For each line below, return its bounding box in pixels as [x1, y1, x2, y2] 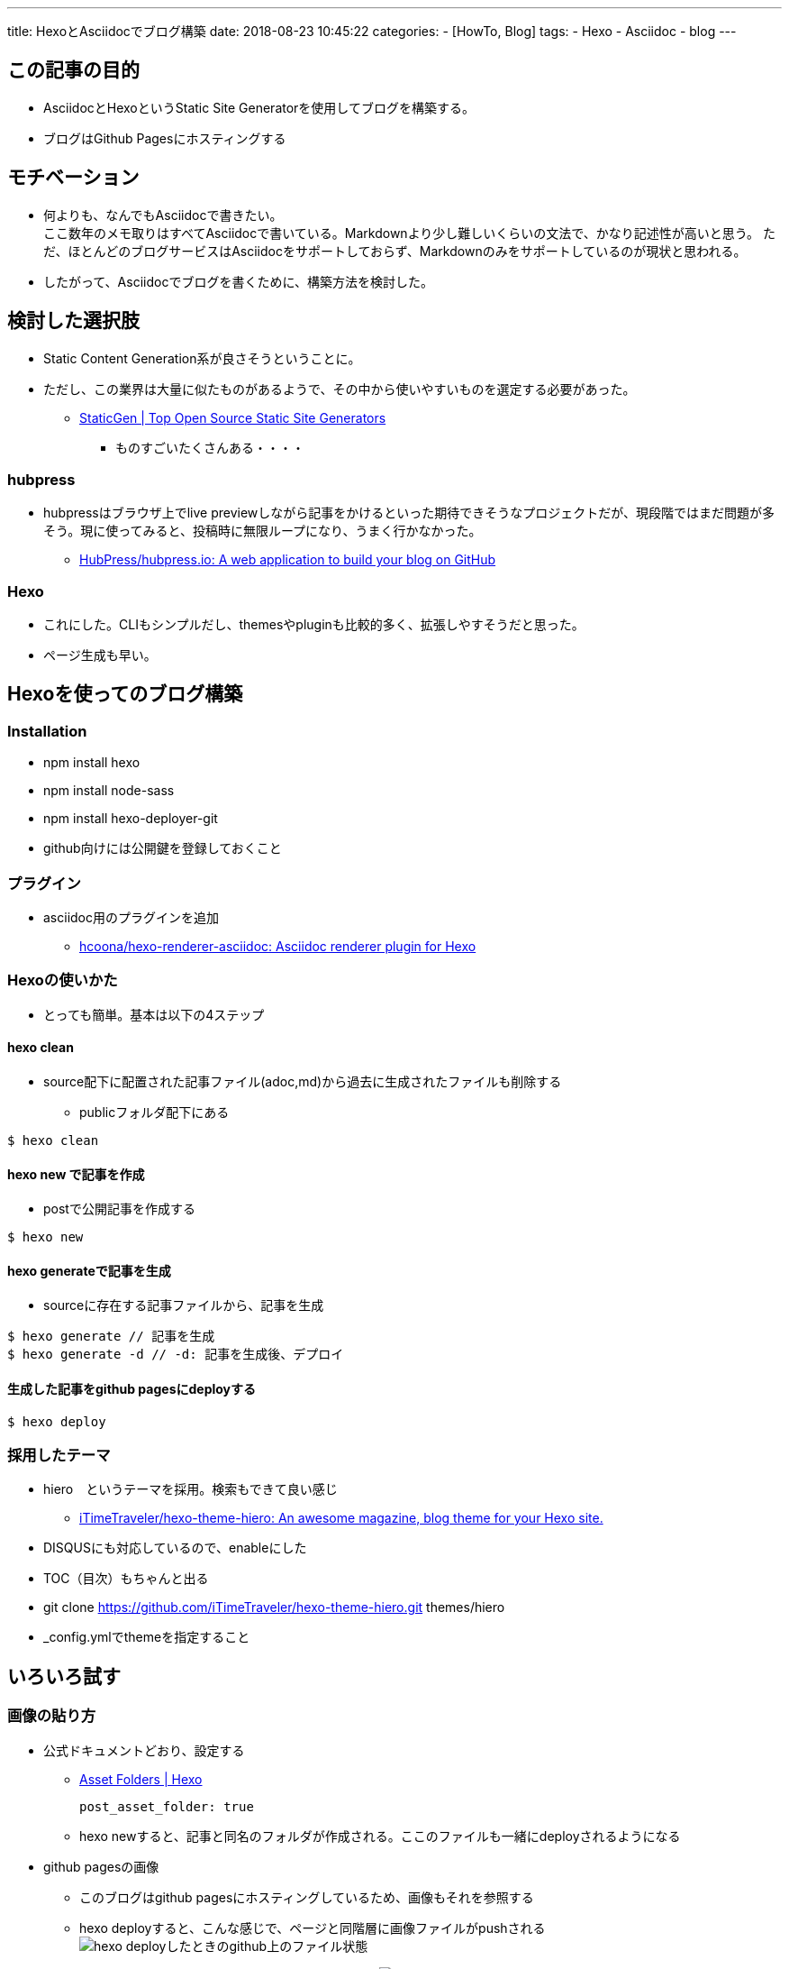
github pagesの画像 [43, 1858, 159, 1874]
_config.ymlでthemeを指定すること [43, 1629, 250, 1645]
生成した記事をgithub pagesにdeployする [7, 1381, 257, 1397]
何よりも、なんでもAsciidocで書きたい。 [43, 206, 283, 223]
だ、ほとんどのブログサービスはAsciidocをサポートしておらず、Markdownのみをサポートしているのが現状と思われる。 [43, 243, 747, 259]
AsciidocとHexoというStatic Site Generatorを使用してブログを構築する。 [43, 99, 475, 115]
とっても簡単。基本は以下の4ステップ [43, 1006, 265, 1022]
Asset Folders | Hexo [79, 1771, 203, 1787]
